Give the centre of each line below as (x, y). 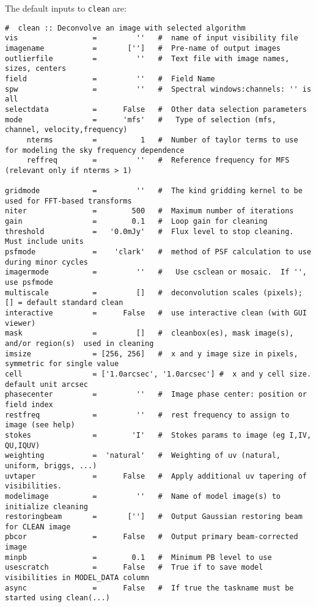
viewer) (20, 323)
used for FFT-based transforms (68, 201)
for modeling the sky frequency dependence (95, 150)
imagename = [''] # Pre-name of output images (143, 48)
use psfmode (29, 283)
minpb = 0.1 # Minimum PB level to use (138, 557)
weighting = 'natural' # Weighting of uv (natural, (143, 456)
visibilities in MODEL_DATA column (77, 578)
